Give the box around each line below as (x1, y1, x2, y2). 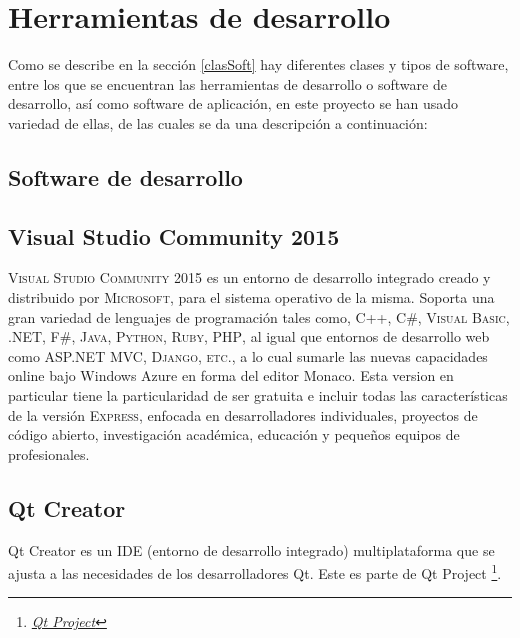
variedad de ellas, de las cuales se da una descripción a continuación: (8, 112, 428, 133)
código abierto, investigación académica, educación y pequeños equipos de (8, 424, 460, 445)
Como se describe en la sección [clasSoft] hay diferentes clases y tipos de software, (8, 54, 509, 75)
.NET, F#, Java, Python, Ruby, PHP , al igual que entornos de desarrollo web (8, 326, 490, 347)
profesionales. (8, 443, 90, 464)
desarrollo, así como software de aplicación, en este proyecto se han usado (8, 93, 459, 114)
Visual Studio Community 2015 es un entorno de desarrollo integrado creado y (8, 267, 491, 288)
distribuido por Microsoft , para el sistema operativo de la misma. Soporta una (8, 287, 495, 308)
